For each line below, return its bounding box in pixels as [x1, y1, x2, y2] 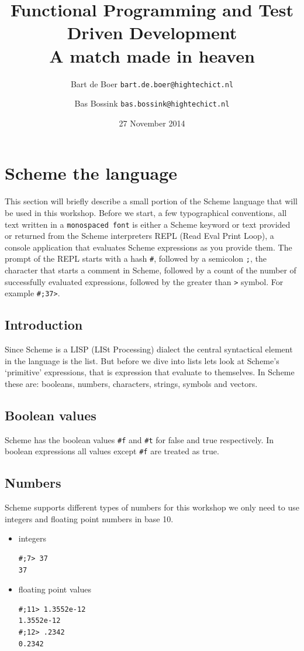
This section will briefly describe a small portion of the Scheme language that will [5, 195, 298, 207]
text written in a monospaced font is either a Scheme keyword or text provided [5, 218, 291, 230]
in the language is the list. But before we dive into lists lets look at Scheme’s [5, 354, 279, 366]
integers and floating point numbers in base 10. [5, 512, 174, 525]
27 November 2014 [119, 117, 185, 129]
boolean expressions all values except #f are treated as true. [5, 445, 219, 457]
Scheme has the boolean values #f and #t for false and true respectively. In [5, 433, 274, 446]
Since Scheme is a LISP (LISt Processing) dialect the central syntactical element [5, 343, 293, 355]
